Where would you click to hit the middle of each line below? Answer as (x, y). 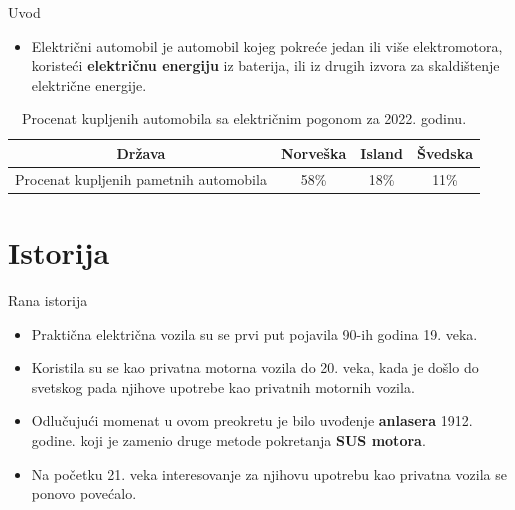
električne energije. (89, 84)
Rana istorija (48, 300)
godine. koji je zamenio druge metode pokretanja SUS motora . (228, 440)
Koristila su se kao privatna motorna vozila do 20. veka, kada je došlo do (255, 367)
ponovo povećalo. (84, 493)
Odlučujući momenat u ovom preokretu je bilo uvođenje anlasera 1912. (252, 420)
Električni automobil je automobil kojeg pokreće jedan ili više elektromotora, (267, 45)
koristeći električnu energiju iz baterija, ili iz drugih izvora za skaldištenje (265, 65)
